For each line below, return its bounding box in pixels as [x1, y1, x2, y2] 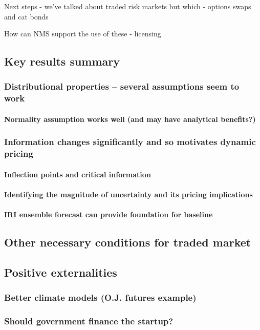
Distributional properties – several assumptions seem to [4, 80, 240, 93]
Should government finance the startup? [4, 315, 174, 327]
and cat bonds [4, 11, 49, 22]
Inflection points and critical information [4, 169, 151, 179]
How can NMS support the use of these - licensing [4, 28, 161, 39]
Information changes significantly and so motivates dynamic [4, 135, 256, 148]
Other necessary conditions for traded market [4, 234, 251, 250]
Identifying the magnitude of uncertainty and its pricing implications [4, 189, 253, 200]
